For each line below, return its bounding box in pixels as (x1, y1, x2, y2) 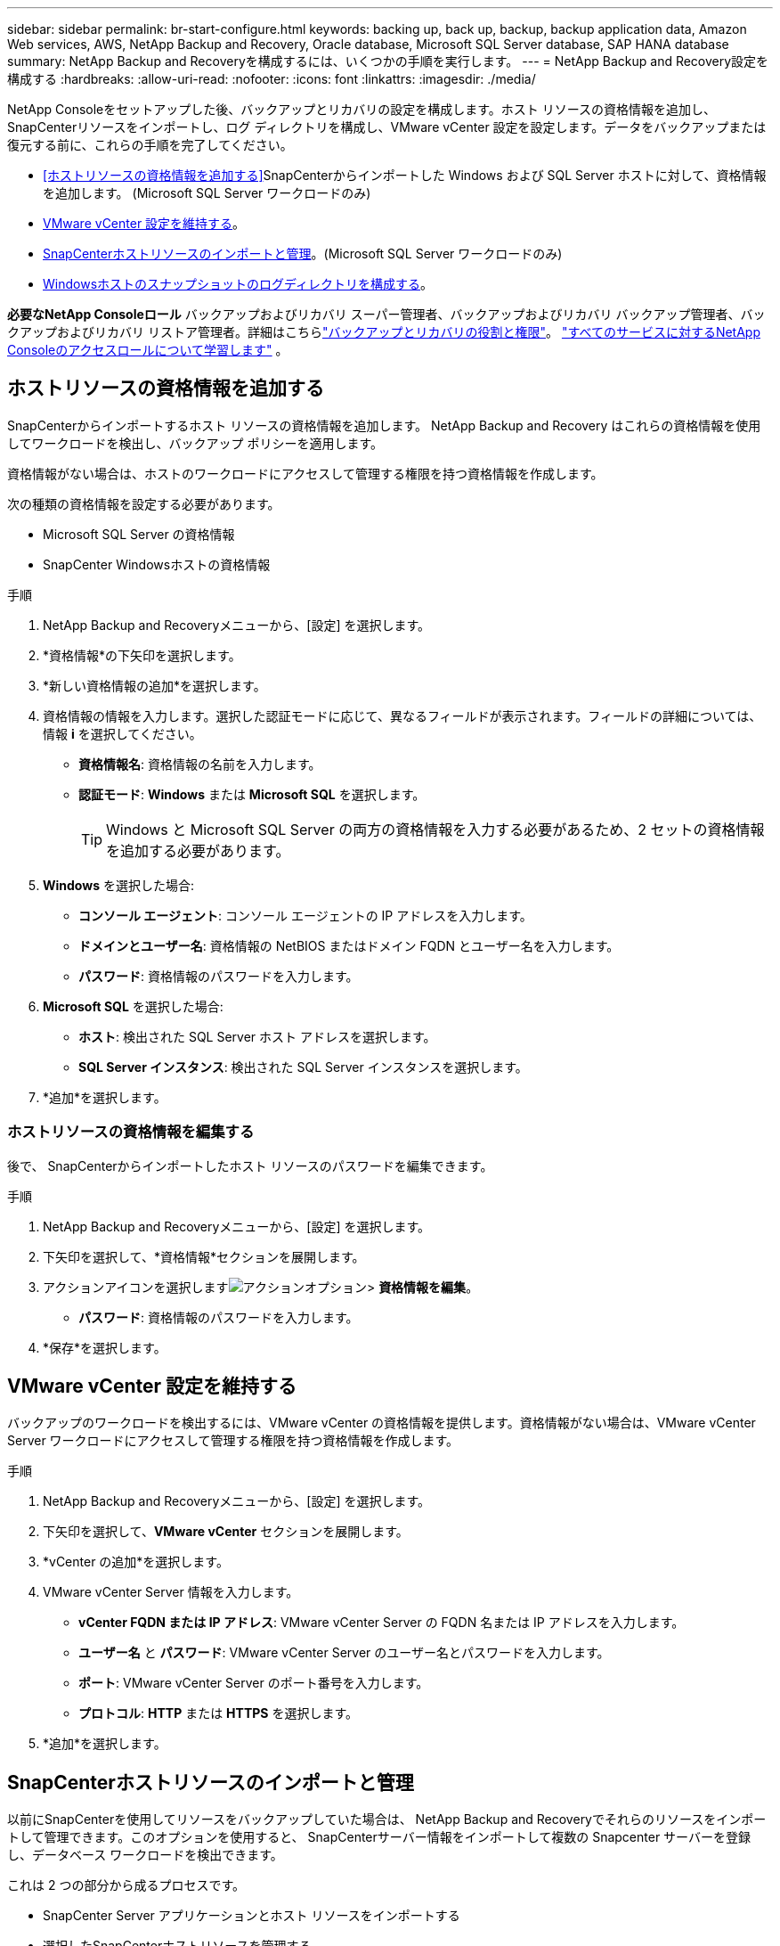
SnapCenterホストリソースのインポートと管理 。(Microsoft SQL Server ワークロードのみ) (43, 246, 563, 261)
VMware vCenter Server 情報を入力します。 (43, 1584, 299, 1600)
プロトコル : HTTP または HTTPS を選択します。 (78, 1705, 359, 1721)
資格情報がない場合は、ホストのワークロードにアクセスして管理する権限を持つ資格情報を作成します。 (7, 465, 604, 481)
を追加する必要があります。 (106, 841, 290, 860)
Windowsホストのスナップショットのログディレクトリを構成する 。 (43, 276, 434, 291)
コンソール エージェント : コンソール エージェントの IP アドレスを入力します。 (78, 907, 532, 923)
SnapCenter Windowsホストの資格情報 (43, 556, 271, 572)
